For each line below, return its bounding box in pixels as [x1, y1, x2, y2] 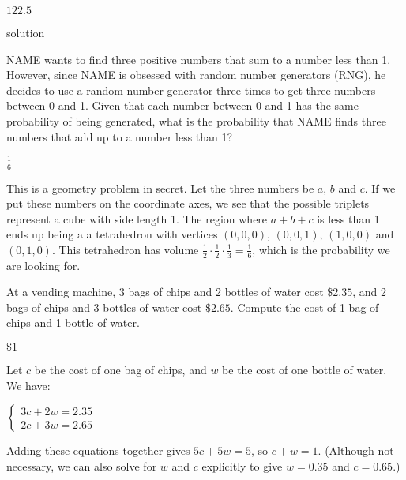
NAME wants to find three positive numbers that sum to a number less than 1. [6, 51, 391, 67]
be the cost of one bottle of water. [222, 362, 387, 378]
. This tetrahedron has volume [51, 241, 199, 257]
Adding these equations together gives [6, 442, 190, 459]
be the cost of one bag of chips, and [34, 362, 207, 378]
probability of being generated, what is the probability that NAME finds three [6, 112, 386, 129]
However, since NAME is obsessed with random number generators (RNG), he [6, 66, 386, 83]
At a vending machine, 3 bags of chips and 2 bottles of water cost [6, 283, 324, 300]
